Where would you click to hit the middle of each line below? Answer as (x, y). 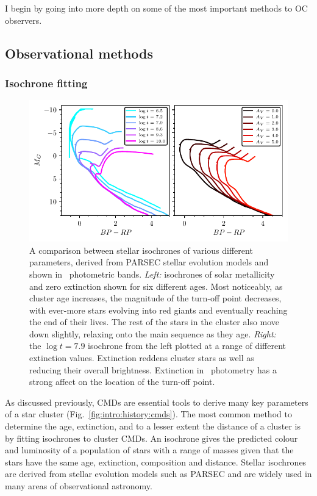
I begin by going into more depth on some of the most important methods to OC (156, 8)
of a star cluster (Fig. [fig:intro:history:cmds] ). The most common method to (148, 414)
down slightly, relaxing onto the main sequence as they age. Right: (153, 333)
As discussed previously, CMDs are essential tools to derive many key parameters (157, 402)
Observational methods (79, 53)
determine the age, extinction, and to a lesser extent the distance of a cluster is (153, 426)
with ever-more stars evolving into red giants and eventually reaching (158, 310)
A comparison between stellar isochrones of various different (141, 250)
